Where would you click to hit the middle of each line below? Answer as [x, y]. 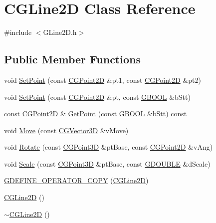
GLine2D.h [60, 32]
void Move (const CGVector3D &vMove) [66, 130]
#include [18, 32]
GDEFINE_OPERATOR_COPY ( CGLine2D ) [76, 180]
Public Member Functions [72, 59]
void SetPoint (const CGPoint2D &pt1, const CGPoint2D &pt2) [103, 80]
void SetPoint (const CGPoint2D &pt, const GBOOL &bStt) [97, 97]
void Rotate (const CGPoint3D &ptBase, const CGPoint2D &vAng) [108, 147]
